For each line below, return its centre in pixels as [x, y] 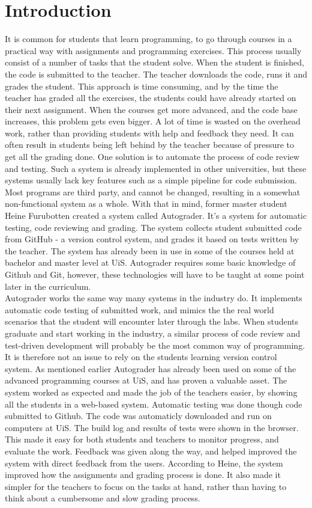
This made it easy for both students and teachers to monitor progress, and [142, 439]
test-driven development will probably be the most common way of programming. [155, 345]
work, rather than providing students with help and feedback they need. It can [149, 133]
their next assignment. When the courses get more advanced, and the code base [151, 109]
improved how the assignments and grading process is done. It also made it [143, 475]
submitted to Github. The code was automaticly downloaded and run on [138, 416]
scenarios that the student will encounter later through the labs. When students [152, 321]
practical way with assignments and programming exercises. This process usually [153, 50]
